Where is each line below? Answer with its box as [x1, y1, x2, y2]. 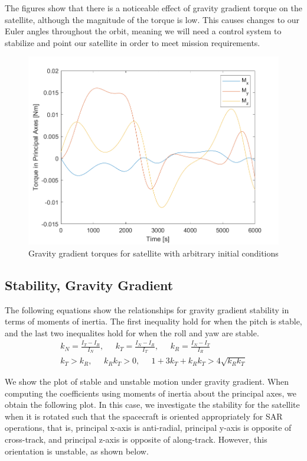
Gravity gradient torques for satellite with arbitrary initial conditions [28, 246, 279, 259]
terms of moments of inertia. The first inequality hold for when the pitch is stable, [5, 315, 302, 327]
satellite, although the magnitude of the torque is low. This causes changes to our [5, 13, 300, 25]
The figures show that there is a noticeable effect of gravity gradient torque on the [5, 2, 302, 14]
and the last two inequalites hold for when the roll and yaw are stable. [5, 326, 259, 339]
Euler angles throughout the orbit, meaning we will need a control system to [5, 25, 282, 37]
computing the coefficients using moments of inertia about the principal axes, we [5, 387, 296, 399]
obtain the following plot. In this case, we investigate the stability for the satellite [5, 398, 300, 411]
